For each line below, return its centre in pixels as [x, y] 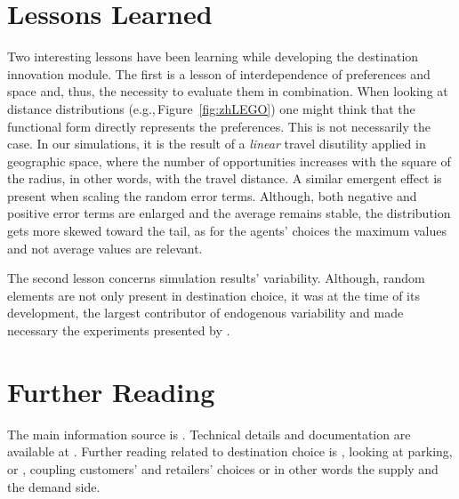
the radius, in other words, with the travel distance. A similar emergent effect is [225, 178]
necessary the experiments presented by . [119, 330]
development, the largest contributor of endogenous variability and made [205, 313]
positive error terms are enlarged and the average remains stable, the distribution [229, 213]
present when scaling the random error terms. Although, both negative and [212, 195]
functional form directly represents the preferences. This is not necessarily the [219, 126]
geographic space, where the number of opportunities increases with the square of [229, 161]
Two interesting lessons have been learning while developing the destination [213, 56]
